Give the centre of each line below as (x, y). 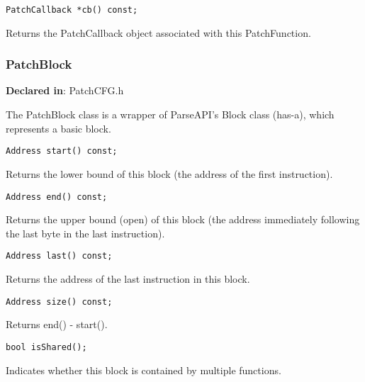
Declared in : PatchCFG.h (65, 90)
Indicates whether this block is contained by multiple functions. (144, 370)
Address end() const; (57, 197)
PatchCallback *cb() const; (72, 10)
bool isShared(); (46, 347)
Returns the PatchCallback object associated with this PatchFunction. (158, 32)
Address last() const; (59, 256)
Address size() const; (59, 302)
